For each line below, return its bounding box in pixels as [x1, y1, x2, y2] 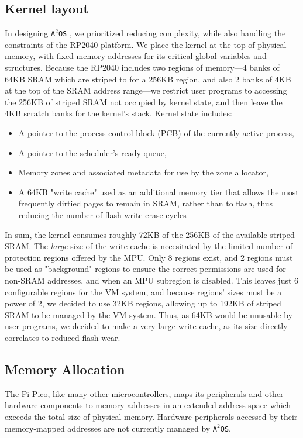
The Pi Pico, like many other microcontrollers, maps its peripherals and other [5, 387, 284, 399]
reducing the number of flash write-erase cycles [18, 208, 187, 220]
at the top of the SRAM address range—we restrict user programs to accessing [5, 84, 287, 96]
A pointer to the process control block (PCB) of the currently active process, [18, 127, 294, 139]
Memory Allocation [5, 360, 125, 378]
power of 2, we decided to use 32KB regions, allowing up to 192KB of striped [5, 297, 281, 309]
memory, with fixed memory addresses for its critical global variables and [5, 50, 267, 62]
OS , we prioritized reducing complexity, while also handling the [58, 27, 286, 39]
